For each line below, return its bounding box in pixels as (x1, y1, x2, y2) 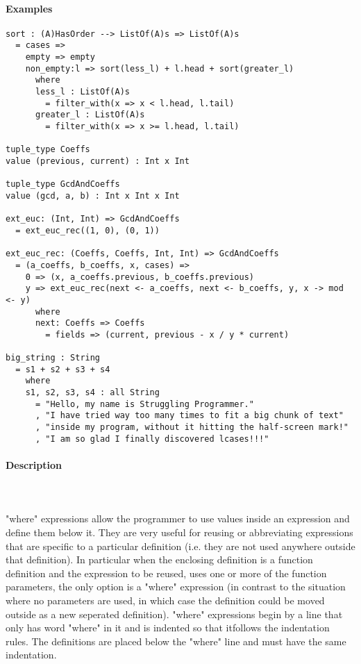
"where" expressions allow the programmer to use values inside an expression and (6, 511, 350, 526)
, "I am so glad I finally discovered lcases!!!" (35, 433, 269, 444)
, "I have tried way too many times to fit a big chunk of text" (35, 410, 344, 421)
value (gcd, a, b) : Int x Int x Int (6, 190, 180, 201)
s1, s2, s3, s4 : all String (25, 388, 160, 398)
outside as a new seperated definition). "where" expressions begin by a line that (6, 606, 343, 621)
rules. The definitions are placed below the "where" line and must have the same (6, 633, 346, 648)
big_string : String (6, 353, 101, 363)
